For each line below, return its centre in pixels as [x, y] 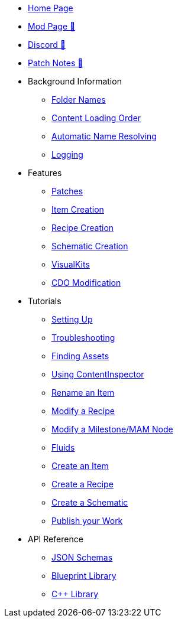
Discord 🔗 [47, 45]
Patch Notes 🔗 [56, 63]
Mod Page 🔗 [52, 26]
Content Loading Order [96, 118]
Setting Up [72, 319]
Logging [67, 154]
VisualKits [71, 264]
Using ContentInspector [98, 374]
